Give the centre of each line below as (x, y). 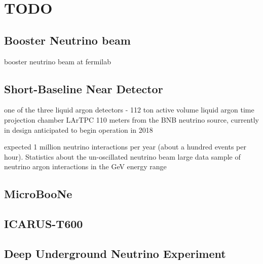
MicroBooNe (38, 194)
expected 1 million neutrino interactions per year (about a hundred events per (125, 147)
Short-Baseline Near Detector (84, 88)
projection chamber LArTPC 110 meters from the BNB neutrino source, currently (131, 119)
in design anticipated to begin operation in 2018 (79, 129)
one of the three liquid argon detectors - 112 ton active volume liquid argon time (129, 110)
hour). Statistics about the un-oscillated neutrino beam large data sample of (122, 156)
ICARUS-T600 (44, 224)
